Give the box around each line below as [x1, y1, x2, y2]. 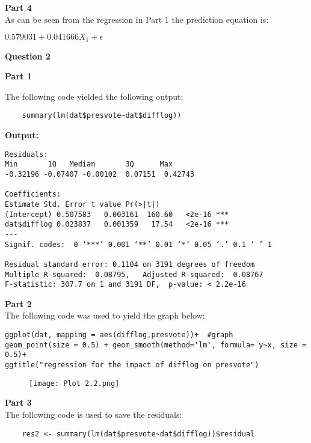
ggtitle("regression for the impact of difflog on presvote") [5, 361, 259, 370]
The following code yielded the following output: [5, 90, 183, 102]
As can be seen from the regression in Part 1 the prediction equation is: [5, 13, 269, 25]
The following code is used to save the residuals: [5, 408, 182, 420]
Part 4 [5, 1, 32, 13]
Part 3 [5, 396, 32, 409]
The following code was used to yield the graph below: [5, 309, 205, 322]
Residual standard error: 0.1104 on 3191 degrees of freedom [5, 260, 255, 269]
